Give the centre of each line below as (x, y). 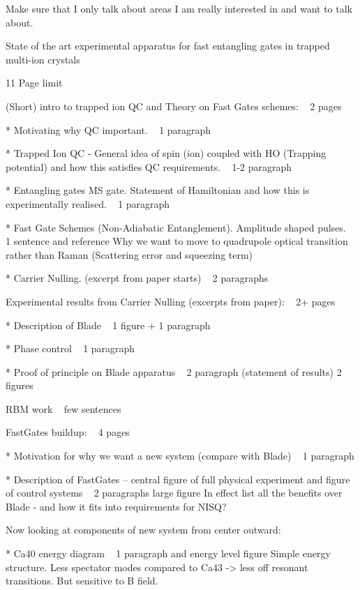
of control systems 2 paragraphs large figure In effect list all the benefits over (174, 493)
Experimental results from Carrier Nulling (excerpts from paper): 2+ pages (171, 301)
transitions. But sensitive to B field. (82, 581)
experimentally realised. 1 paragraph (88, 203)
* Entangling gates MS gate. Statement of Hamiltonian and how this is (158, 190)
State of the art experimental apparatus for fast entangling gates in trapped (168, 46)
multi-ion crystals (43, 59)
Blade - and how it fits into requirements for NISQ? (116, 506)
